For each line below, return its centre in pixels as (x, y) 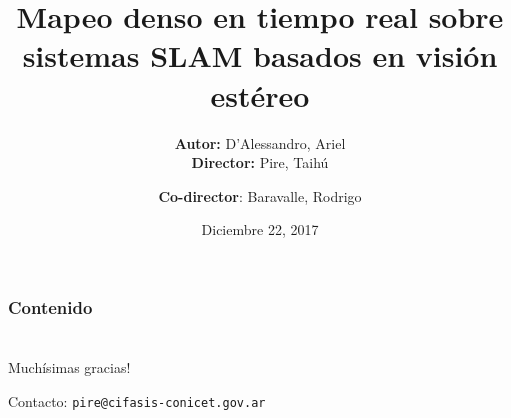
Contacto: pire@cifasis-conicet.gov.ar (137, 400)
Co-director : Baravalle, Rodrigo (260, 195)
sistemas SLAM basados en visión (260, 55)
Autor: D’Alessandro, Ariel (260, 142)
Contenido (50, 306)
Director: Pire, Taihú (260, 162)
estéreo (260, 94)
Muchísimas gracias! (69, 366)
